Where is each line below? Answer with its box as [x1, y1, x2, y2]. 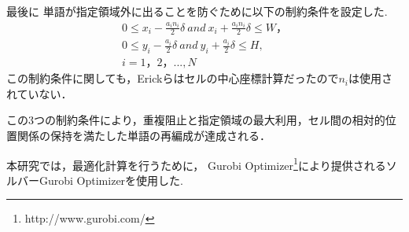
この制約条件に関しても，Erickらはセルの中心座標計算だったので [6, 70, 339, 87]
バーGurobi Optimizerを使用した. [17, 171, 183, 188]
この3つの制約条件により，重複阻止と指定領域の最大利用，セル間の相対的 [6, 112, 385, 128]
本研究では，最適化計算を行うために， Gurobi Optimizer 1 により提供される [6, 154, 386, 173]
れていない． [6, 85, 72, 101]
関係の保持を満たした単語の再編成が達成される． [17, 127, 271, 143]
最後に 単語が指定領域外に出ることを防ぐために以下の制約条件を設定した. [6, 3, 388, 19]
